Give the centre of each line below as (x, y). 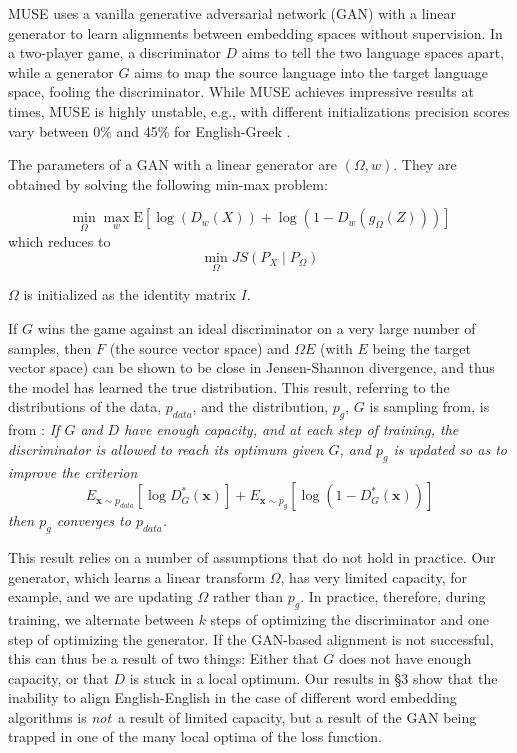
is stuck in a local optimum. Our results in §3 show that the (313, 677)
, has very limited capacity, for (373, 576)
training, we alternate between (101, 618)
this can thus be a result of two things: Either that (163, 658)
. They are (425, 164)
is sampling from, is (429, 406)
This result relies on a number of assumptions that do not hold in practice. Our (252, 556)
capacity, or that (58, 677)
